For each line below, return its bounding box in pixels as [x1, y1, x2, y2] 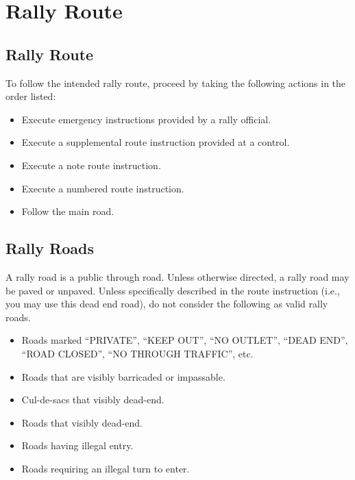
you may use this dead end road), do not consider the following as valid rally [5, 296, 328, 311]
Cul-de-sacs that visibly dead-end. [21, 392, 164, 407]
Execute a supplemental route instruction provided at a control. [21, 135, 290, 149]
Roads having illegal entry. [21, 438, 134, 453]
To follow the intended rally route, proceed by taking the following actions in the [5, 75, 346, 90]
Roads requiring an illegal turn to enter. [21, 461, 190, 475]
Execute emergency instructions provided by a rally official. [21, 112, 271, 126]
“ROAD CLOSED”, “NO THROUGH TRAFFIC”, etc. [21, 346, 254, 360]
